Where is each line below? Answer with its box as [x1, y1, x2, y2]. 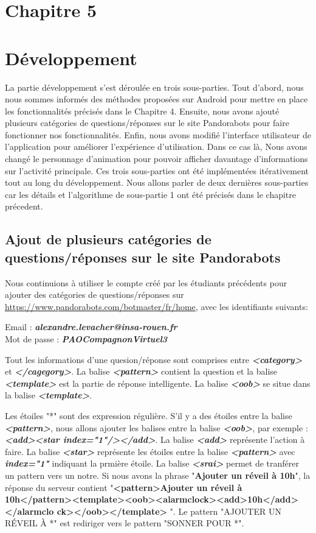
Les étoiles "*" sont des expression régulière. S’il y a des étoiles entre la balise [5, 409, 292, 422]
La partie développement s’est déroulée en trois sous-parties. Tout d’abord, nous [5, 80, 304, 93]
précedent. [5, 200, 43, 213]
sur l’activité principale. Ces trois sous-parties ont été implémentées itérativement [5, 164, 309, 177]
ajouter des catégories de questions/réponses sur [5, 288, 184, 301]
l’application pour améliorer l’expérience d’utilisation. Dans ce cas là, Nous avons [5, 140, 307, 153]
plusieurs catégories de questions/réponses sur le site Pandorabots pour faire [5, 116, 289, 129]
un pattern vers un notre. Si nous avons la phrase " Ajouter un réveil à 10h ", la [5, 468, 311, 481]
